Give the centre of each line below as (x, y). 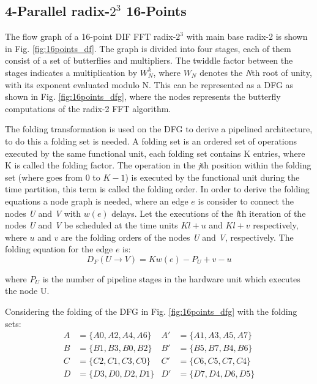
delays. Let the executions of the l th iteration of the (209, 213)
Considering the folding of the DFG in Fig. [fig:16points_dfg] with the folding (151, 311)
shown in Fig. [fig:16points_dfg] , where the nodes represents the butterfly (143, 96)
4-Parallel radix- (58, 11)
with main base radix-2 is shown (247, 36)
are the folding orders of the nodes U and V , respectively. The (177, 237)
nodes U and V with (43, 213)
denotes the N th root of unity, (256, 72)
